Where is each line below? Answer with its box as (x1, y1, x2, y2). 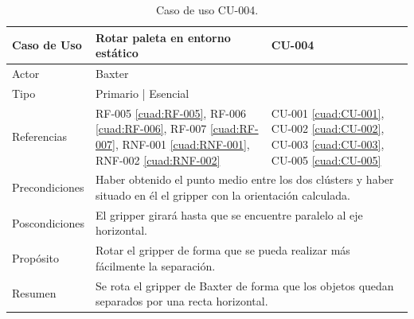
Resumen (12, 285, 57, 301)
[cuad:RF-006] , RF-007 (95, 120, 207, 137)
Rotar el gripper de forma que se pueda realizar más (95, 242, 350, 259)
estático (95, 45, 139, 61)
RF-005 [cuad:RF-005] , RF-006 (95, 104, 246, 121)
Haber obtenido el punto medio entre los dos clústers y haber (95, 171, 394, 188)
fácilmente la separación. (95, 257, 216, 274)
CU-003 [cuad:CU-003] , (271, 135, 385, 152)
